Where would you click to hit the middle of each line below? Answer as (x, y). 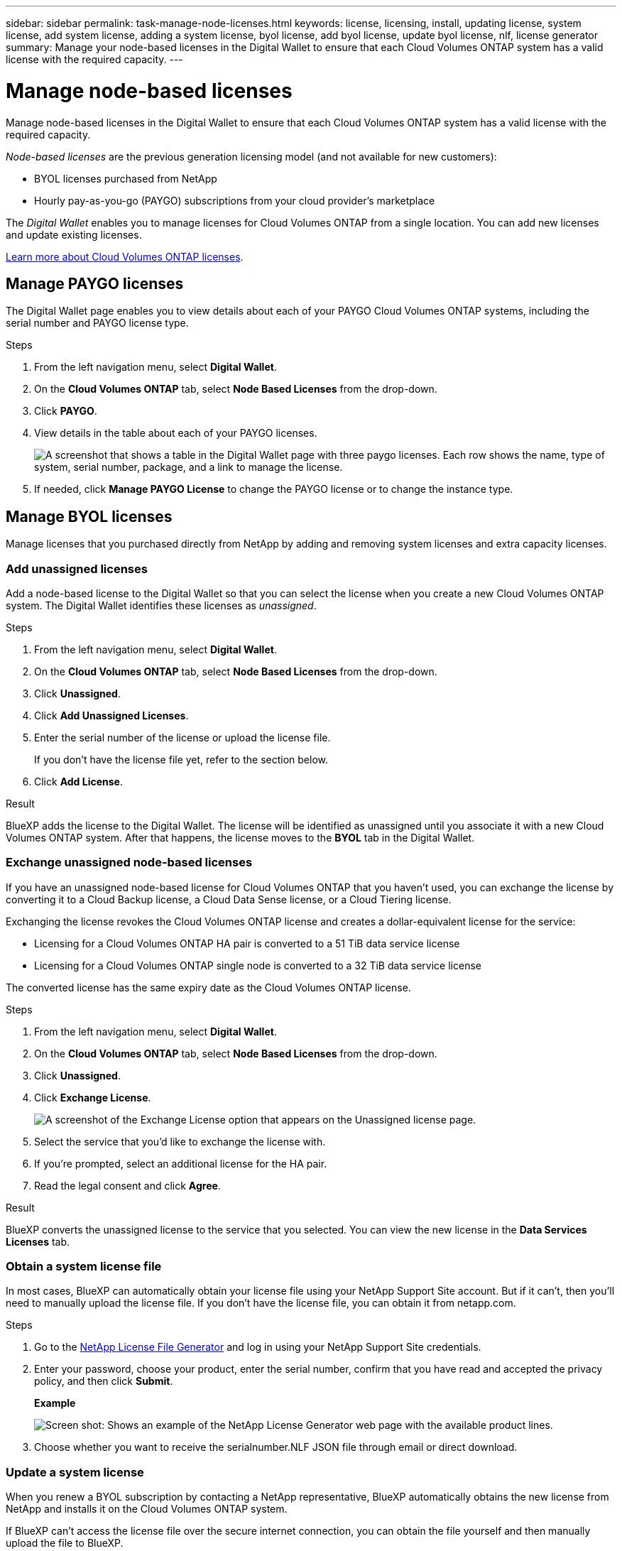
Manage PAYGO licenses (95, 283)
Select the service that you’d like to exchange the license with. (180, 1141)
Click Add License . (78, 781)
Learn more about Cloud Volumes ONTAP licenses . (125, 256)
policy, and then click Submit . (104, 1381)
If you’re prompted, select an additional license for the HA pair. (181, 1163)
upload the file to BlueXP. (65, 1543)
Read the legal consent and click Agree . (127, 1185)
